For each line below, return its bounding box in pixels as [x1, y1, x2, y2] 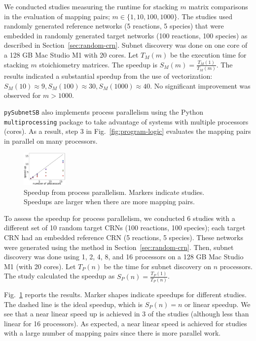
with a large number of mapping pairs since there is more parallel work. [4, 328, 221, 338]
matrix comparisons [188, 1, 248, 11]
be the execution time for [170, 49, 247, 60]
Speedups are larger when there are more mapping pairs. [24, 196, 195, 207]
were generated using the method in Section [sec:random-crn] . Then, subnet [4, 242, 234, 252]
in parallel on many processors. [4, 135, 98, 146]
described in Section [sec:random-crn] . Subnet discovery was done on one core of [4, 40, 248, 50]
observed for [4, 90, 41, 100]
